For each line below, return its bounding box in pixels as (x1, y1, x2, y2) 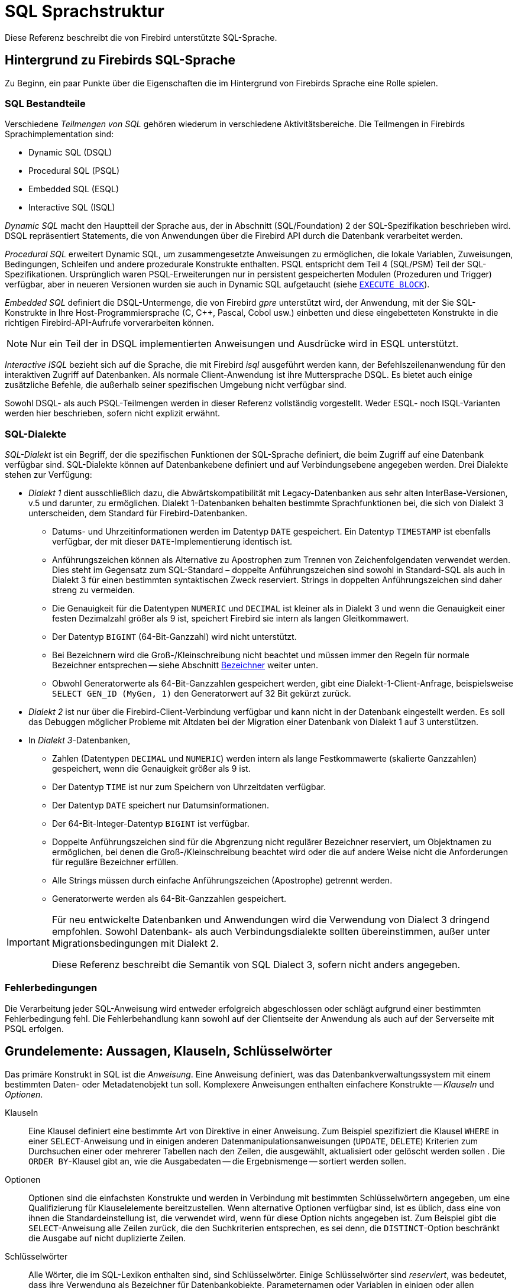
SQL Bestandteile (5, 97, 86, 109)
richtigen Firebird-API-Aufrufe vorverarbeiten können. (5, 318, 214, 328)
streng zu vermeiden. (52, 585, 135, 596)
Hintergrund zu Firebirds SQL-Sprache (5, 53, 235, 68)
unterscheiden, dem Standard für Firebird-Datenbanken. (28, 508, 248, 519)
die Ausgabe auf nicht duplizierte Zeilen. (28, 1232, 186, 1243)
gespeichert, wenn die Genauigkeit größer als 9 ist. (52, 763, 251, 774)
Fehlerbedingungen (5, 982, 98, 994)
